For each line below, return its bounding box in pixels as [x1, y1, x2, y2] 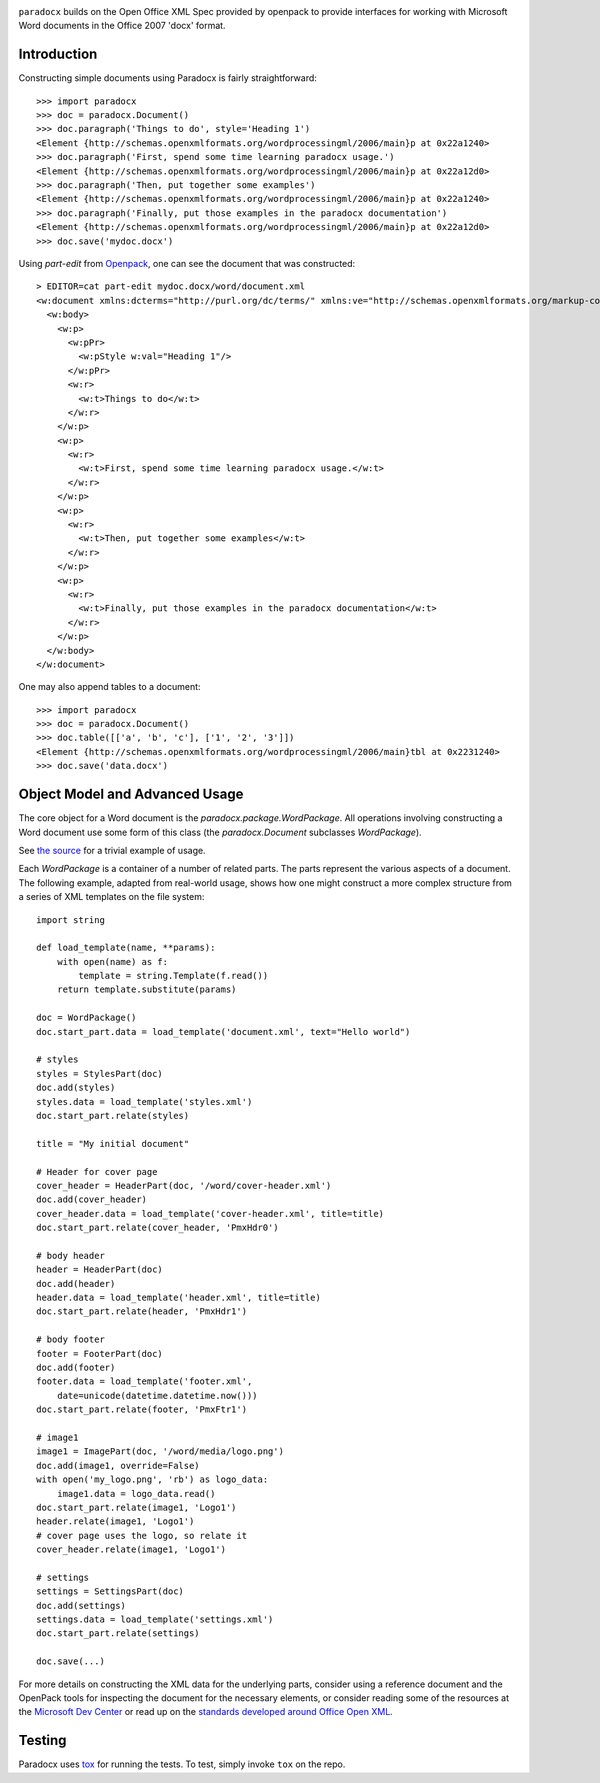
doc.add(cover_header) [36, 1194, 148, 1205]
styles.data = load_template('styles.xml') [36, 1096, 253, 1107]
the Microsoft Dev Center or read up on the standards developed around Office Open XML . [18, 1706, 394, 1718]
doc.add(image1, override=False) [36, 1460, 200, 1471]
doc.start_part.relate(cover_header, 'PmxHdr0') [36, 1222, 279, 1234]
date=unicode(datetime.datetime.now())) [56, 1390, 259, 1401]
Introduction [18, 46, 98, 63]
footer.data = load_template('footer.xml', [36, 1376, 253, 1387]
